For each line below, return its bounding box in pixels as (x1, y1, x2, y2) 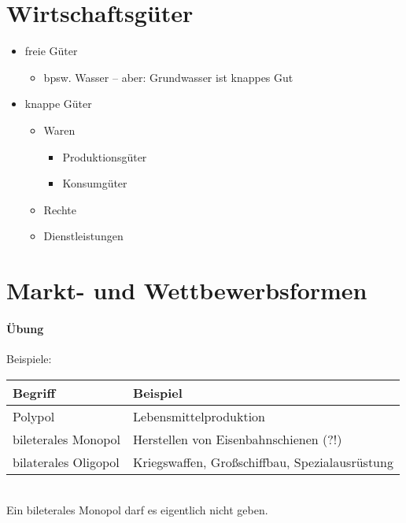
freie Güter (24, 43, 78, 59)
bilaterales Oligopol (13, 452, 120, 471)
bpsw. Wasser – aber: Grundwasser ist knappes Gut (43, 69, 293, 85)
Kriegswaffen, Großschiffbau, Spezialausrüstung (133, 452, 393, 471)
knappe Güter (24, 95, 92, 112)
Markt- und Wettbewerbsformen (6, 274, 367, 306)
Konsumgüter (62, 175, 127, 191)
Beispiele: (6, 351, 52, 367)
